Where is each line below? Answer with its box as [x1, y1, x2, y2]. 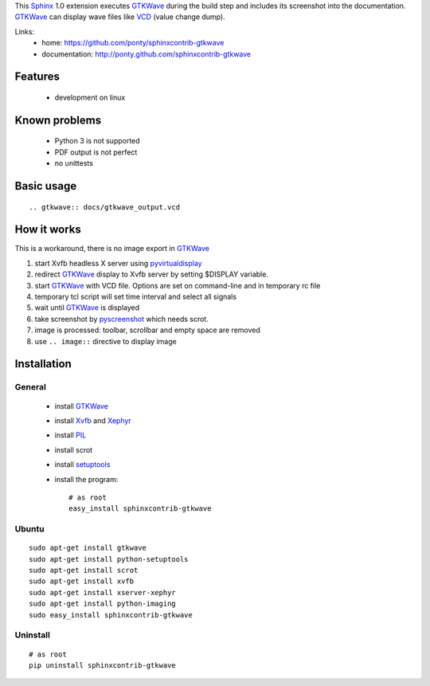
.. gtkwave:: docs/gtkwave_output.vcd [29, 202, 181, 211]
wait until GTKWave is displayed [34, 303, 140, 312]
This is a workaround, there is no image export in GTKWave [14, 244, 210, 253]
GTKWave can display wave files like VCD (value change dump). [14, 12, 226, 22]
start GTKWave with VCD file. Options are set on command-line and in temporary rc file [34, 280, 321, 290]
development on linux [54, 92, 126, 102]
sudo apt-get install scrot [29, 566, 139, 575]
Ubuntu [14, 523, 45, 535]
